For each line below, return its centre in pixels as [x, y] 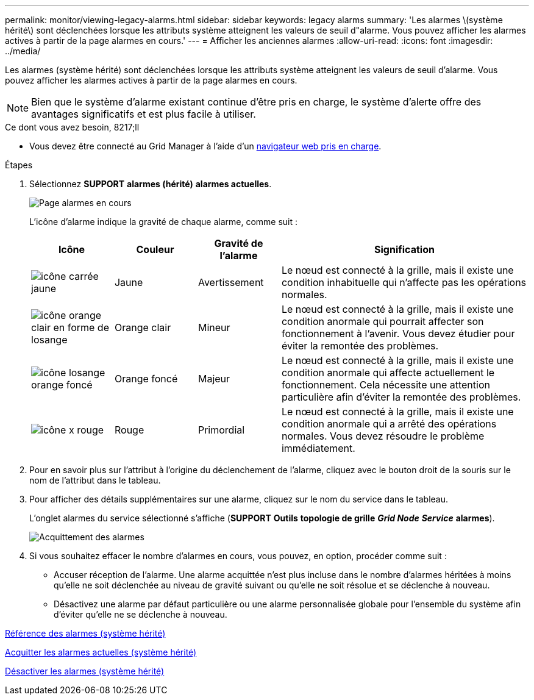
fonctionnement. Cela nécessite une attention [386, 385]
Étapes [19, 165]
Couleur [155, 249]
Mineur [214, 327]
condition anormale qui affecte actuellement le [388, 373]
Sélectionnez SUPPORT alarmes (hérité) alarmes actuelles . [151, 184]
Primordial [221, 430]
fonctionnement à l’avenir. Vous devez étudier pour [398, 334]
